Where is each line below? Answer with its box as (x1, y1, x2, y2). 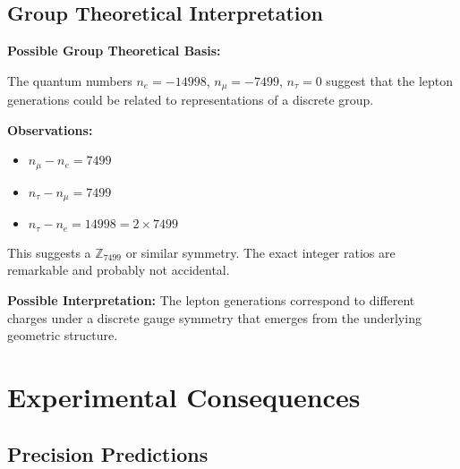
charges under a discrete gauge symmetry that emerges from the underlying (7, 308, 422, 327)
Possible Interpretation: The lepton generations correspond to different (7, 290, 415, 309)
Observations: (7, 120, 93, 139)
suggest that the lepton (326, 71, 454, 90)
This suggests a (7, 243, 91, 261)
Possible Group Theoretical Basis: (7, 41, 221, 60)
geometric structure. (7, 326, 118, 345)
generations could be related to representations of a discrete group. (7, 90, 374, 109)
